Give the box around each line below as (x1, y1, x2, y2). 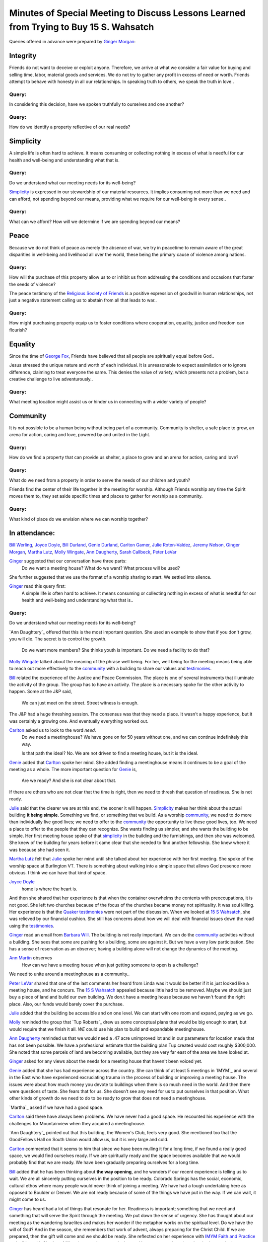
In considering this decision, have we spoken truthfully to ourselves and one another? (9, 101, 185, 107)
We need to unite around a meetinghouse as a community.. (9, 971, 130, 977)
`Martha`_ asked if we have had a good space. (9, 1104, 104, 1110)
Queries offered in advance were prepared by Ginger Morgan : (9, 39, 136, 45)
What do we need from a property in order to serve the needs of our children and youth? (9, 477, 191, 483)
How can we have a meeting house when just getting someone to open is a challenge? (21, 962, 199, 968)
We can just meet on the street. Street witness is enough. (21, 699, 139, 705)
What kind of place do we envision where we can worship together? (9, 516, 148, 522)
